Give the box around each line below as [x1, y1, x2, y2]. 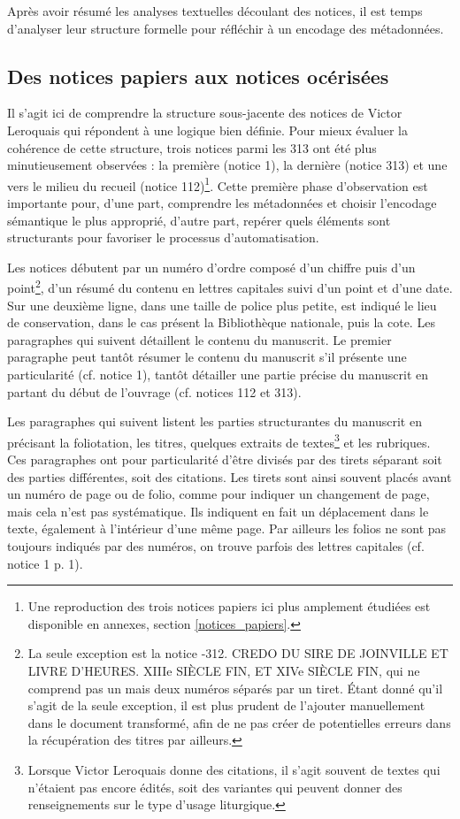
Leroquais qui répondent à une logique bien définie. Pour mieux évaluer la [7, 120, 408, 139]
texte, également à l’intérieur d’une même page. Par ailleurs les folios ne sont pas [7, 519, 447, 538]
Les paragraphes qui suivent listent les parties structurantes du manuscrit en [7, 412, 422, 431]
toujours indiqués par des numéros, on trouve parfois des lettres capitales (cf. [7, 537, 425, 555]
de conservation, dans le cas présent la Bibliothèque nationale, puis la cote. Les [7, 313, 435, 332]
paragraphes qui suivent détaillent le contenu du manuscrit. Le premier [7, 330, 392, 348]
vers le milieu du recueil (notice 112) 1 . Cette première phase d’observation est [7, 173, 428, 195]
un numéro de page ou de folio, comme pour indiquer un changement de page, [7, 485, 430, 503]
